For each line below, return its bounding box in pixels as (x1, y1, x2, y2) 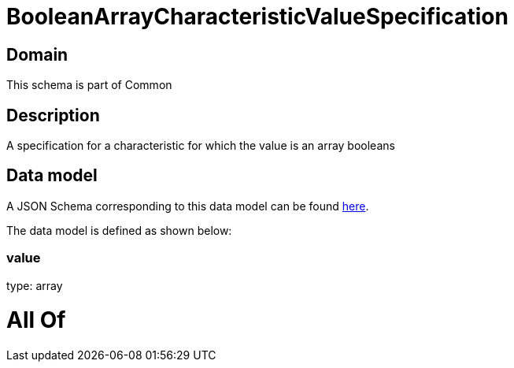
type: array (6, 278, 63, 292)
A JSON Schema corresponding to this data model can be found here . (6, 199, 369, 213)
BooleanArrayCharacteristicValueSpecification (6, 3, 508, 30)
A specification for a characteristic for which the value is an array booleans (6, 139, 395, 153)
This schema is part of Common (6, 78, 172, 92)
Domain (6, 44, 68, 65)
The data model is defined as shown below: (6, 223, 232, 237)
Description (6, 105, 100, 125)
